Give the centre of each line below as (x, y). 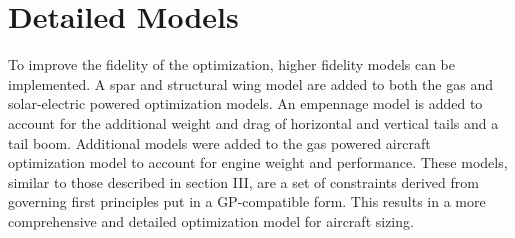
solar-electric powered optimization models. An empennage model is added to (245, 103)
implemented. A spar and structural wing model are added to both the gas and (250, 83)
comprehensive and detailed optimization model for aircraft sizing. (211, 220)
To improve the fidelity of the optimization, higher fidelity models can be (232, 64)
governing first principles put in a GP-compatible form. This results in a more (247, 201)
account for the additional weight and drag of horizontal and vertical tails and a (253, 122)
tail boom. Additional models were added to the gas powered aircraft (219, 142)
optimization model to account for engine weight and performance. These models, (258, 162)
